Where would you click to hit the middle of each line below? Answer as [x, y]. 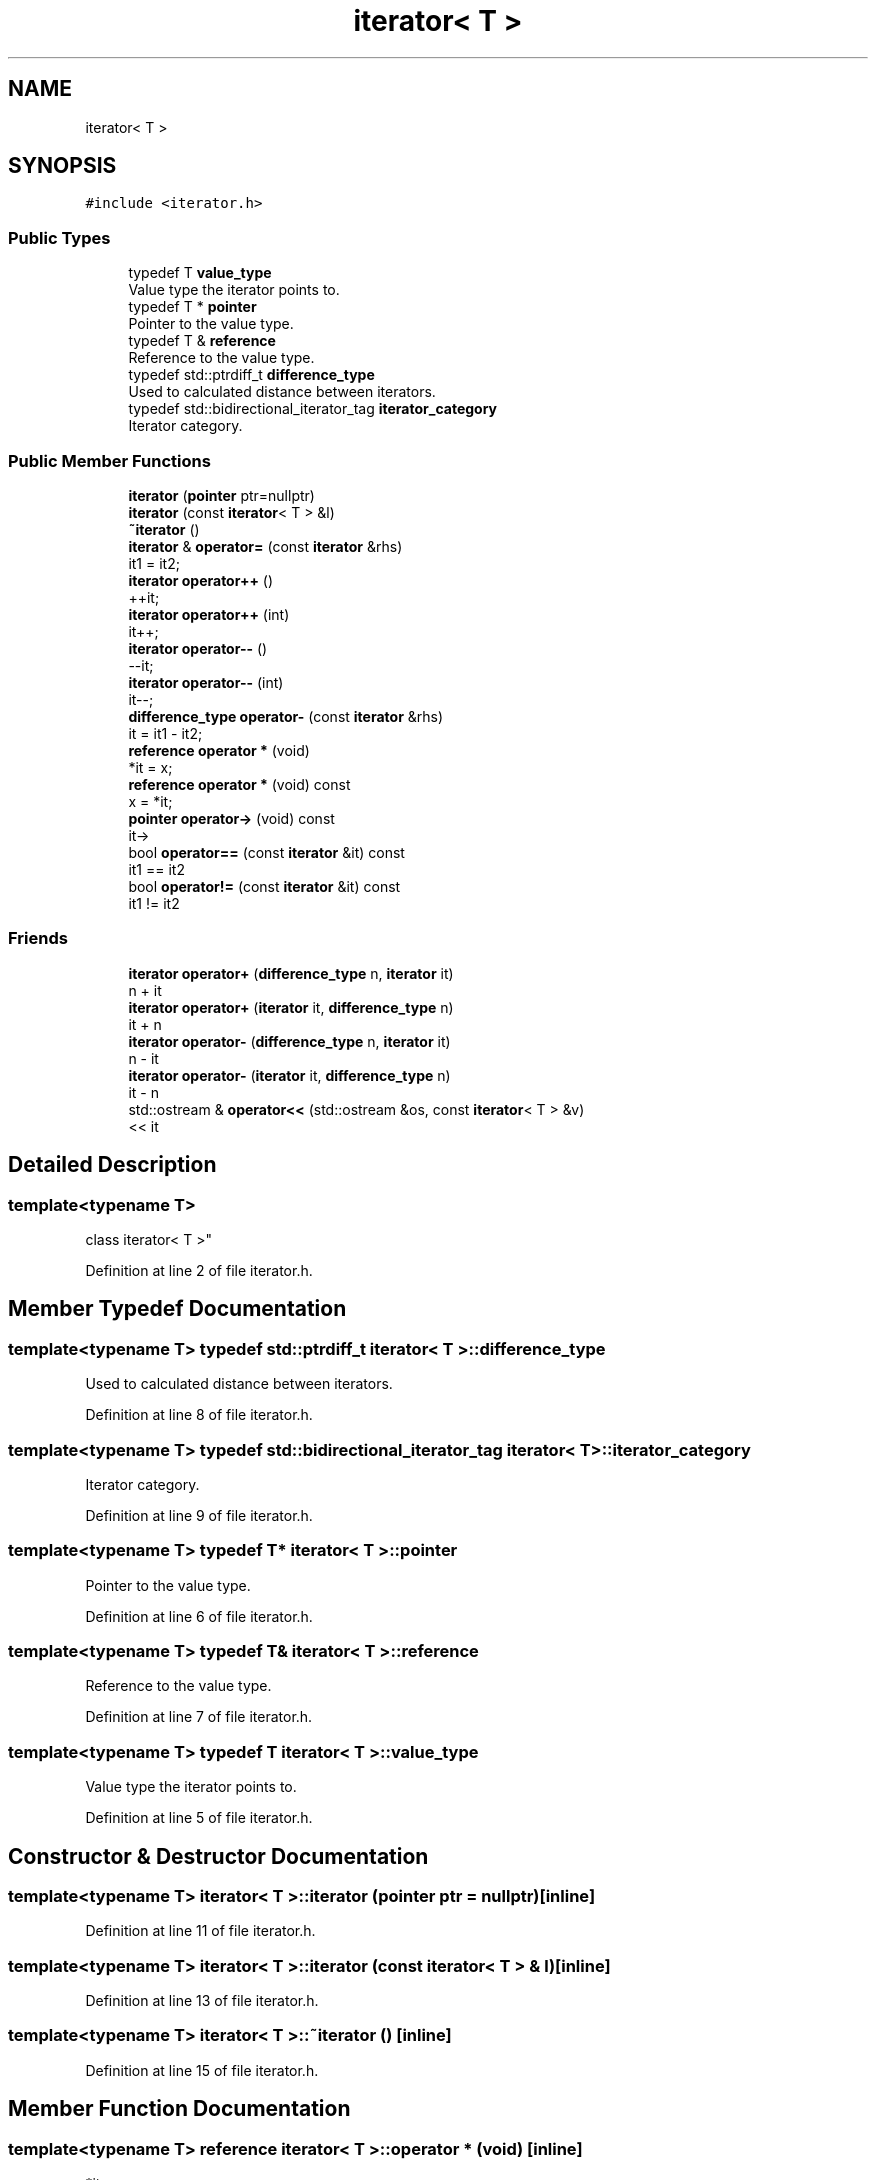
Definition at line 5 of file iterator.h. [199, 1818]
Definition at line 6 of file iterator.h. [199, 1616]
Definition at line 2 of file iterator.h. [199, 1270]
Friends [38, 938]
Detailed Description [112, 1165]
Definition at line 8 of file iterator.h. [199, 1415]
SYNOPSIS [62, 166]
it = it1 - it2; [165, 733]
